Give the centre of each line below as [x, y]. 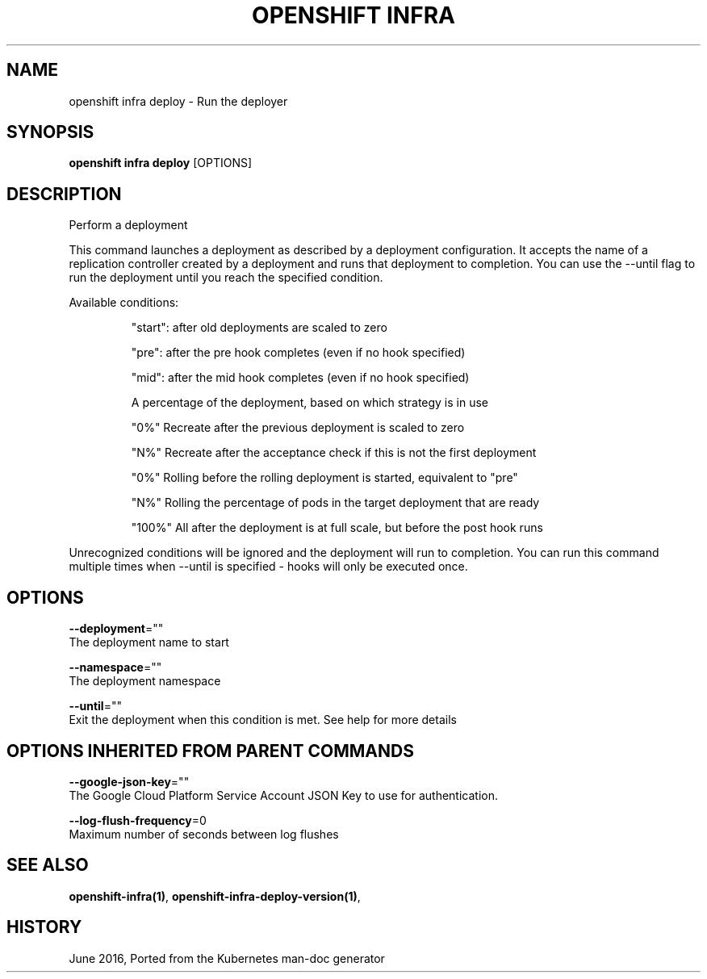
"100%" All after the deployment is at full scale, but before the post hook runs [337, 528]
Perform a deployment [128, 225]
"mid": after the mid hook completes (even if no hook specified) [300, 378]
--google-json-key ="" [129, 781]
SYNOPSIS [50, 132]
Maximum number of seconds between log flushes [204, 834]
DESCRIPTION [64, 194]
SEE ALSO [48, 865]
